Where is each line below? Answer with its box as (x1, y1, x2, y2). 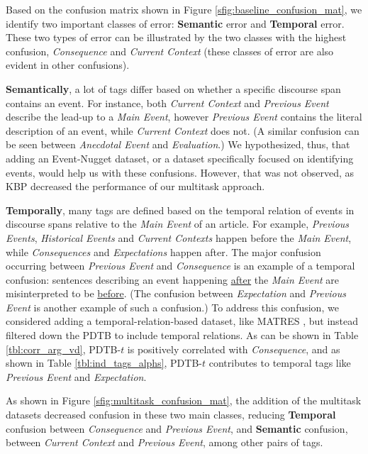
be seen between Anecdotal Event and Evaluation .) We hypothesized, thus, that (6, 137, 350, 152)
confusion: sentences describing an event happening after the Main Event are (6, 272, 340, 287)
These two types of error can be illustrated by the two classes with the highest (6, 30, 347, 45)
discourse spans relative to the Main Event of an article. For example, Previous (6, 216, 350, 231)
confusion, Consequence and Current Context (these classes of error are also (6, 43, 334, 58)
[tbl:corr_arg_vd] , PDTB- (6, 341, 121, 356)
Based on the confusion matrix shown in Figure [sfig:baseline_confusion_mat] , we (6, 2, 362, 16)
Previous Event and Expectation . (6, 369, 147, 384)
